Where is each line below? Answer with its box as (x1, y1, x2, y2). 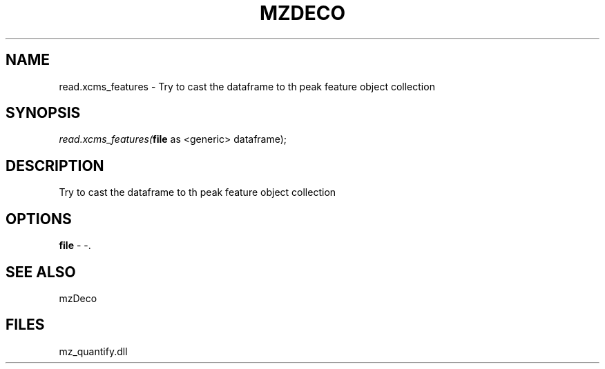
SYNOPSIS (6, 104, 81, 122)
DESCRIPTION (6, 157, 104, 174)
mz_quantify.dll (59, 345, 128, 357)
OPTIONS (6, 210, 72, 228)
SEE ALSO (6, 263, 76, 281)
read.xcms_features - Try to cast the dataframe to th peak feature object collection (59, 80, 435, 92)
